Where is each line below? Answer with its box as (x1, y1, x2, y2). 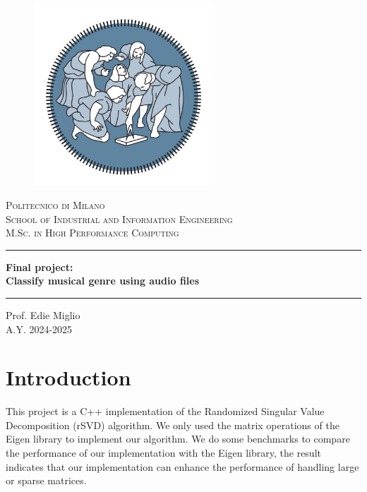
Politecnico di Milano (6, 197, 105, 212)
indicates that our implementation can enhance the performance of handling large (6, 459, 359, 474)
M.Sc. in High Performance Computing (6, 225, 179, 240)
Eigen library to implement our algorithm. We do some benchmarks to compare (6, 431, 350, 446)
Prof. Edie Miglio (6, 307, 80, 322)
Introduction (6, 363, 131, 392)
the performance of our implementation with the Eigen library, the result (6, 445, 321, 460)
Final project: (6, 259, 73, 274)
